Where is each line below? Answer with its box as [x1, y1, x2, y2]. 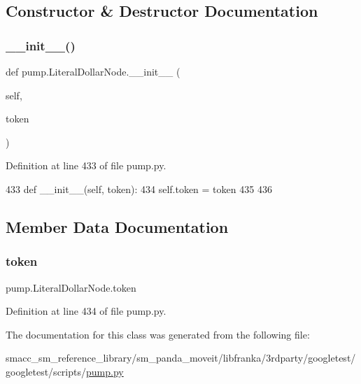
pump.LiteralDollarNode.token [6, 280, 136, 294]
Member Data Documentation [6, 215, 229, 237]
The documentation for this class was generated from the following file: [6, 327, 310, 341]
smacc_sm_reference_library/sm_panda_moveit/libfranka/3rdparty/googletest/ [6, 350, 356, 365]
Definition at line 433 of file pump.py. [6, 158, 167, 173]
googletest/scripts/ [6, 364, 86, 378]
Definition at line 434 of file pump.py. [6, 304, 167, 318]
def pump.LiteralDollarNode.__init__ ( [6, 64, 180, 78]
